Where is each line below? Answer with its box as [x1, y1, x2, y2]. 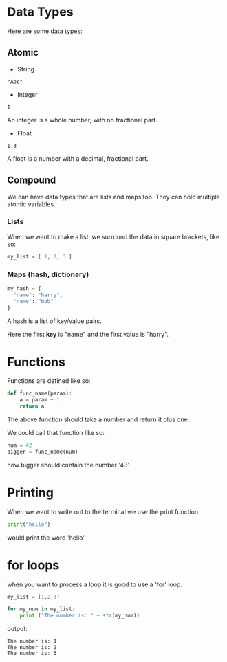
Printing [7, 485, 54, 500]
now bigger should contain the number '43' [7, 461, 130, 469]
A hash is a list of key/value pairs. [7, 317, 102, 325]
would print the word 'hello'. [7, 533, 86, 542]
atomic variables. [7, 200, 56, 208]
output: [7, 625, 28, 633]
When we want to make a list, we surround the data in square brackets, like [7, 232, 220, 241]
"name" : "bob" [13, 298, 54, 305]
